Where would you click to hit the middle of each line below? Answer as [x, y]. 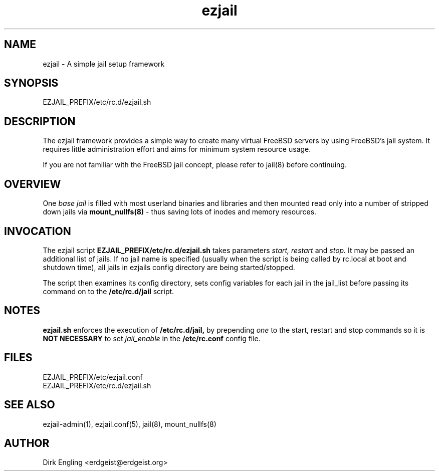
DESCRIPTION [40, 121]
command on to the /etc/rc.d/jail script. [108, 291]
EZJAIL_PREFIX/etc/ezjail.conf [93, 377]
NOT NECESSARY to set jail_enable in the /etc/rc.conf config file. [152, 338]
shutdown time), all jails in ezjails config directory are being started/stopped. [169, 267]
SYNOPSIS [31, 83]
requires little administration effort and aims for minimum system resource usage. [177, 149]
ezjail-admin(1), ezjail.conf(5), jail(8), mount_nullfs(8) [130, 424]
